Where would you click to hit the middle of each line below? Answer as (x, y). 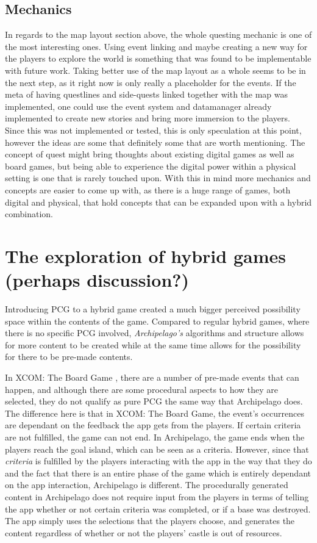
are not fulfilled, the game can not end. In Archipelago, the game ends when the (155, 437)
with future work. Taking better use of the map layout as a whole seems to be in (155, 70)
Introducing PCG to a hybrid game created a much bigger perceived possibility (153, 309)
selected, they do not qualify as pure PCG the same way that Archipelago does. (154, 401)
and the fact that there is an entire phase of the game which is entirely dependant (158, 473)
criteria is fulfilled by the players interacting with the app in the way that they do (158, 461)
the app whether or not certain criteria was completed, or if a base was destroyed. (158, 509)
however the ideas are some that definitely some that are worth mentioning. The (155, 142)
